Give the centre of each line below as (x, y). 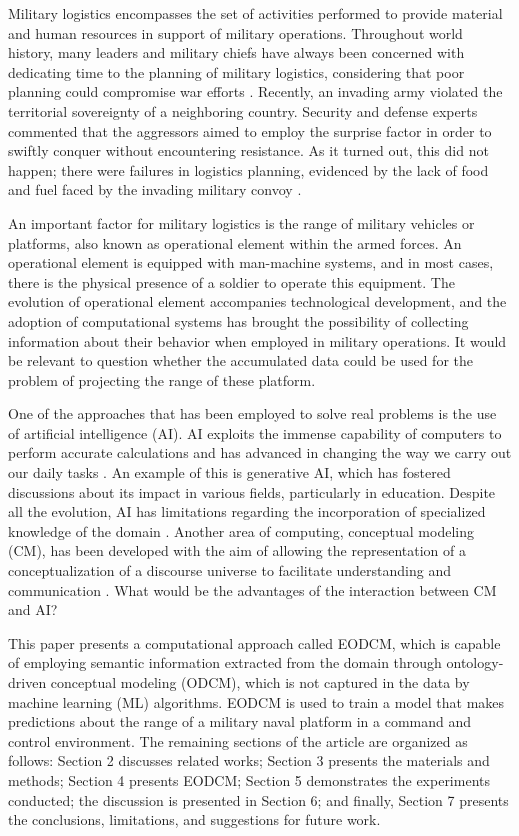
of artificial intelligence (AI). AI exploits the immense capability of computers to (255, 432)
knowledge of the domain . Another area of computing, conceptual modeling (241, 530)
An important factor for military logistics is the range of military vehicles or (241, 222)
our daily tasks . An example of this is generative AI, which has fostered (229, 472)
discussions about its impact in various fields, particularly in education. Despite (252, 491)
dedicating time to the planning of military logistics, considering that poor (236, 71)
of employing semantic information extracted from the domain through (225, 662)
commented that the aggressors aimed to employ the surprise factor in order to (250, 130)
